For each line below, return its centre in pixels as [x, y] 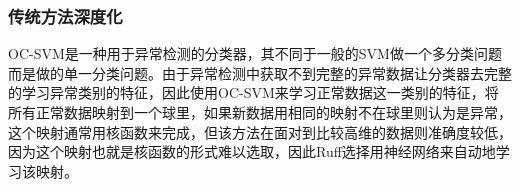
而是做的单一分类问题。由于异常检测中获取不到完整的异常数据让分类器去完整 [260, 72]
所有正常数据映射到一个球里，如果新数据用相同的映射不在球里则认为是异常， [260, 112]
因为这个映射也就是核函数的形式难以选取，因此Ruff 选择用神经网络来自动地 [252, 151]
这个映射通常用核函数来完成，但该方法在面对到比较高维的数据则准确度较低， [260, 131]
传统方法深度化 [65, 15]
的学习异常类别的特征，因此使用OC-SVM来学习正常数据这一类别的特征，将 [253, 92]
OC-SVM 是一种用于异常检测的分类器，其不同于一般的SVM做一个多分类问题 [255, 53]
